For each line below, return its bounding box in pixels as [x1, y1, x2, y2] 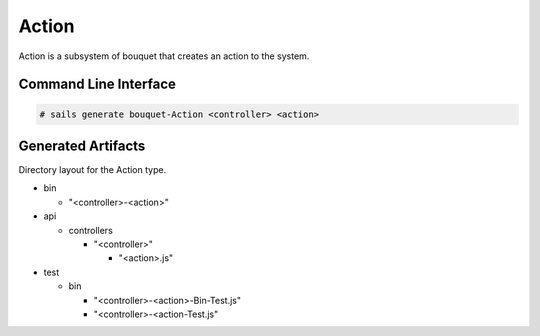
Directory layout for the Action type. [18, 164, 167, 176]
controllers [68, 224, 114, 236]
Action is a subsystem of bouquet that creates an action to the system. [18, 50, 310, 62]
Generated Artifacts [18, 137, 146, 154]
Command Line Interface [18, 76, 177, 93]
